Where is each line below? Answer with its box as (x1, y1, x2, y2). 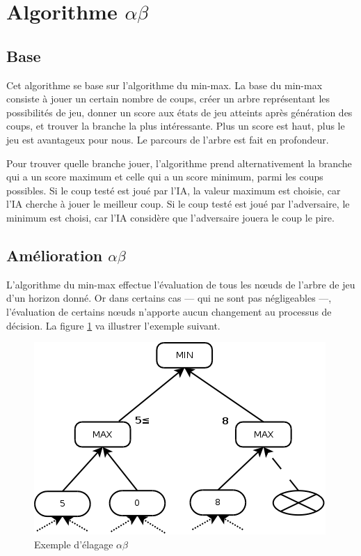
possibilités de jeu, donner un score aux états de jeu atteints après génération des (6, 105, 353, 119)
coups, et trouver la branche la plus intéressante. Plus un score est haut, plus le (6, 118, 345, 133)
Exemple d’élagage (34, 536, 113, 551)
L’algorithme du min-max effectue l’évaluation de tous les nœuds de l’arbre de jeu (6, 277, 355, 291)
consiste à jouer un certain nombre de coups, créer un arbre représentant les (6, 91, 330, 106)
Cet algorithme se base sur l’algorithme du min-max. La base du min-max (6, 77, 323, 92)
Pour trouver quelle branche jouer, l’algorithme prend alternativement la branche (6, 155, 352, 170)
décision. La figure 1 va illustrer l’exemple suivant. (6, 318, 220, 332)
